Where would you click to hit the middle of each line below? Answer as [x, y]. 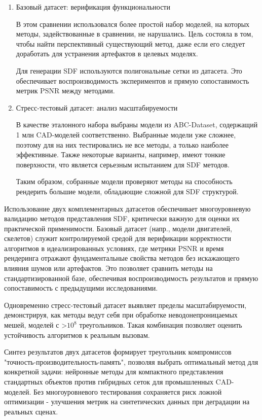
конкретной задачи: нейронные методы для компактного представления [114, 372]
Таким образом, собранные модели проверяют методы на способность [124, 181]
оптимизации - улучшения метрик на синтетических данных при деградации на [127, 401]
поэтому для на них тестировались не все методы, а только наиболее [122, 144]
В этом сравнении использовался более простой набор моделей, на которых [133, 24]
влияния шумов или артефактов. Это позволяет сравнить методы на [108, 268]
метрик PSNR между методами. [65, 91]
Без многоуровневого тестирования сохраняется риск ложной [128, 391]
